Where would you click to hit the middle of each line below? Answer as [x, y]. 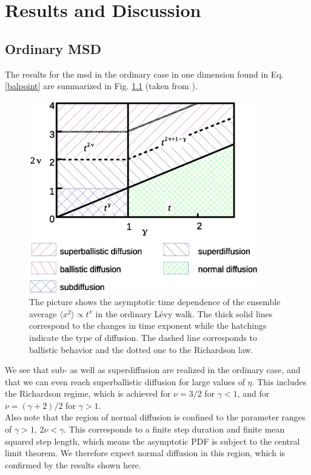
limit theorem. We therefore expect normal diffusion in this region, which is [145, 453]
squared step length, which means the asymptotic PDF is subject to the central [152, 441]
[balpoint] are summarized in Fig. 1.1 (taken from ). [101, 86]
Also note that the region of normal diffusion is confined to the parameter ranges [155, 417]
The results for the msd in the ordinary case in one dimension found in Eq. [144, 74]
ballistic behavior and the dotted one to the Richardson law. [141, 349]
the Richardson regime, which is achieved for [88, 393]
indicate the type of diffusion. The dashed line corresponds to [143, 337]
